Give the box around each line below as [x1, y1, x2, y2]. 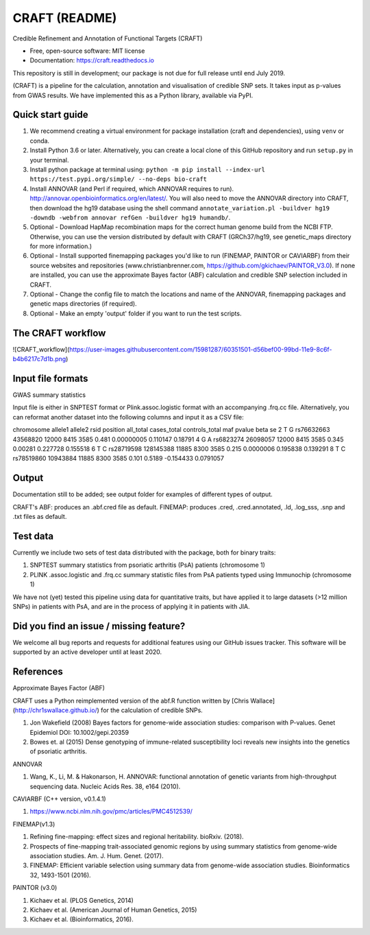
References [12, 666, 63, 678]
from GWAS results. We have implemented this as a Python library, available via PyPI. [12, 91, 254, 99]
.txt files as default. [12, 513, 67, 521]
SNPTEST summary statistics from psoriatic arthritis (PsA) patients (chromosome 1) [29, 561, 265, 569]
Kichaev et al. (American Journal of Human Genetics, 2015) [29, 906, 197, 914]
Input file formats [12, 372, 88, 384]
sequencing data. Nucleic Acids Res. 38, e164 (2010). [29, 782, 181, 790]
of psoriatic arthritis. [29, 747, 87, 755]
